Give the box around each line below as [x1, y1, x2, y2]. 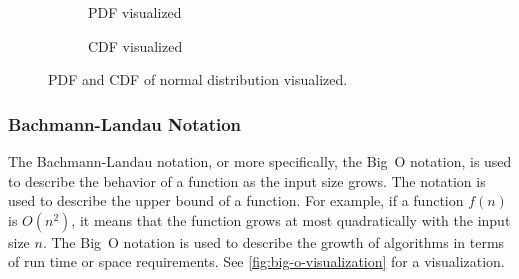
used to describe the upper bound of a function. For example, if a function [8, 190, 464, 211]
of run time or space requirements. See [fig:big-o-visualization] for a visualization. [8, 251, 505, 272]
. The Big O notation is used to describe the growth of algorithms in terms [42, 231, 505, 252]
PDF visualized [88, 2, 182, 22]
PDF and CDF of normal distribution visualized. [48, 69, 348, 90]
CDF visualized [88, 35, 183, 56]
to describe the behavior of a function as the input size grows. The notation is [8, 170, 486, 191]
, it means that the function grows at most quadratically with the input [71, 209, 511, 230]
